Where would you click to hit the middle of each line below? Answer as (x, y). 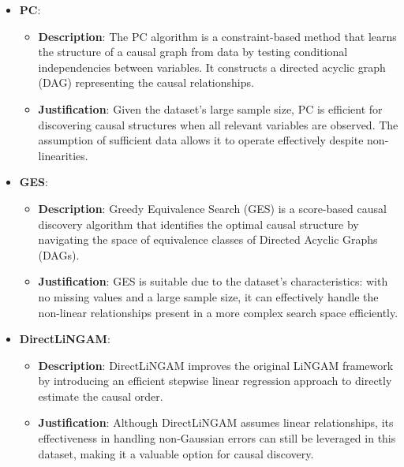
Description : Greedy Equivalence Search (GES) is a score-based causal (212, 208)
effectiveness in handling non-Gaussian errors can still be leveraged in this (217, 438)
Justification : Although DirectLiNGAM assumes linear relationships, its (216, 422)
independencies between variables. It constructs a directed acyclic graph (212, 67)
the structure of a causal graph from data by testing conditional (193, 52)
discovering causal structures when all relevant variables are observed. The (218, 124)
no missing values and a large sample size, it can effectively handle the (208, 296)
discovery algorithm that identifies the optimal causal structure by (198, 224)
